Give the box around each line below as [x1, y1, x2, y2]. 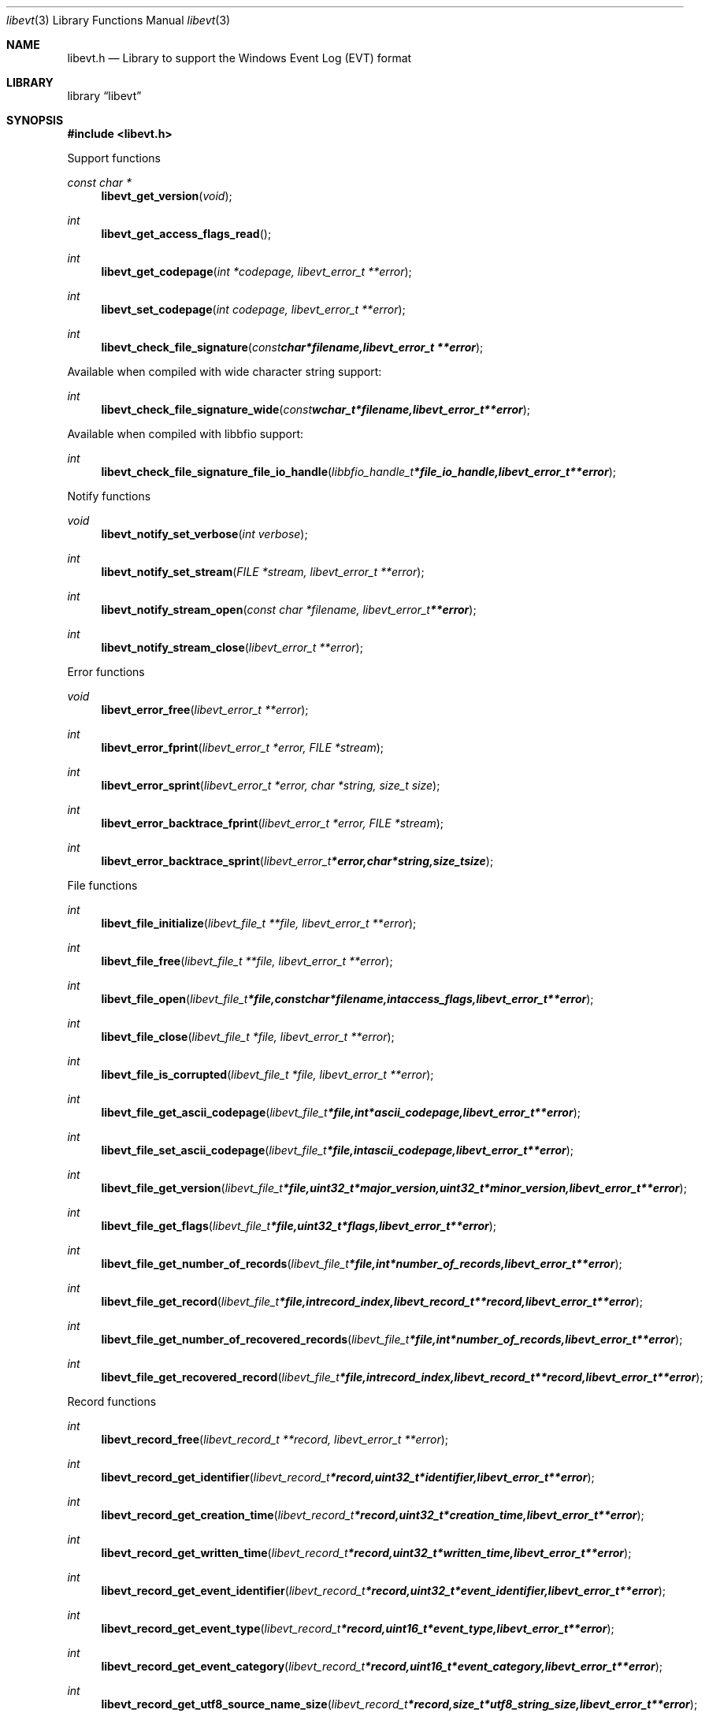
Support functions [67, 151, 161, 165]
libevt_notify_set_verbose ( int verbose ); [101, 527, 308, 541]
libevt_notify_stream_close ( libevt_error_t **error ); [101, 641, 363, 654]
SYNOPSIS [6, 113, 64, 127]
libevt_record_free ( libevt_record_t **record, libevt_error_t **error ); [101, 1433, 449, 1446]
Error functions [67, 665, 145, 678]
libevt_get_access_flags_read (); [101, 227, 272, 240]
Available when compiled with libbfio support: [67, 427, 304, 440]
